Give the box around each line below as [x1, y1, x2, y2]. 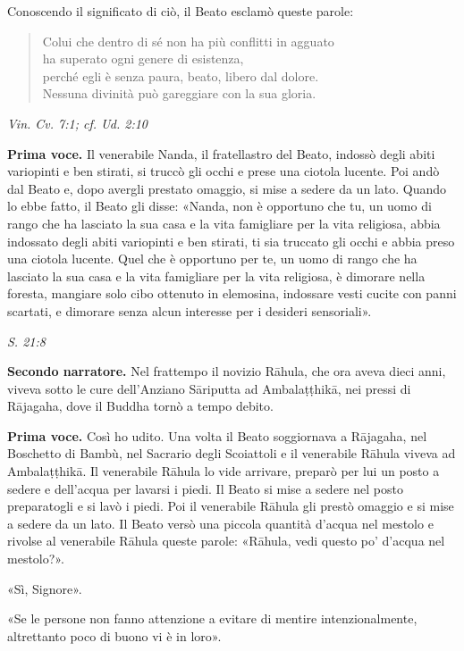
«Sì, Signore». [7, 579, 82, 597]
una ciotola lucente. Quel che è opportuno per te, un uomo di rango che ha [7, 249, 418, 268]
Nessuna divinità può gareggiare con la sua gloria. [42, 84, 316, 103]
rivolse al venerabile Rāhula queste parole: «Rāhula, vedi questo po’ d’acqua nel [7, 531, 445, 550]
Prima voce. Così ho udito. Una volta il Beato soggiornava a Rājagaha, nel [7, 426, 427, 445]
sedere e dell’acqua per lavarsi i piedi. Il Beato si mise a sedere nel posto [7, 479, 403, 497]
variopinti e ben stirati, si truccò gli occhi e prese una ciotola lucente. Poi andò [7, 162, 440, 180]
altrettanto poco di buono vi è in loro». [7, 626, 222, 645]
